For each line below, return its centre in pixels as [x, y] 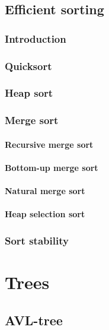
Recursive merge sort [49, 144]
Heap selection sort [45, 214]
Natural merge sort [45, 191]
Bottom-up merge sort [52, 167]
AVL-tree [34, 320]
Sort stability [37, 240]
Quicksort [28, 66]
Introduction [36, 38]
